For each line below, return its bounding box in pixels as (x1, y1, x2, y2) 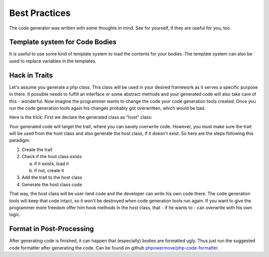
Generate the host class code (21, 181, 82, 187)
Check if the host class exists (21, 154, 82, 160)
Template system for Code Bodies (9, 38, 117, 46)
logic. (9, 212, 21, 218)
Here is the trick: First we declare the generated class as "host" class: (9, 114, 152, 120)
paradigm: (9, 137, 30, 143)
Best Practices (9, 7, 71, 18)
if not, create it (34, 168, 64, 174)
